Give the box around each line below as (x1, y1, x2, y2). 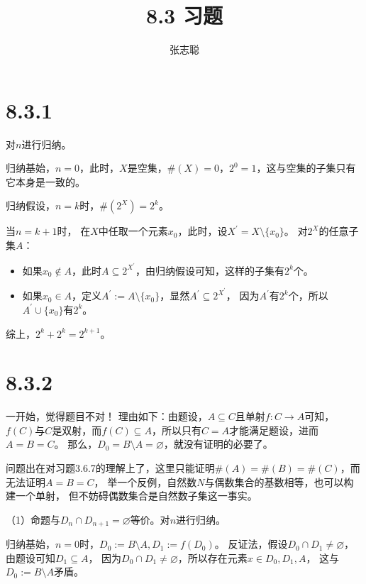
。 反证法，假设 (214, 536, 288, 551)
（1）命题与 (6, 512, 60, 527)
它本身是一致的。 (6, 174, 85, 189)
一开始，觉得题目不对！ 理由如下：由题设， (6, 409, 208, 424)
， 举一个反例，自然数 (94, 474, 197, 489)
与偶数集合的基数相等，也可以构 (204, 474, 354, 489)
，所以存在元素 (177, 550, 248, 565)
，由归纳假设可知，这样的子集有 (135, 263, 284, 277)
